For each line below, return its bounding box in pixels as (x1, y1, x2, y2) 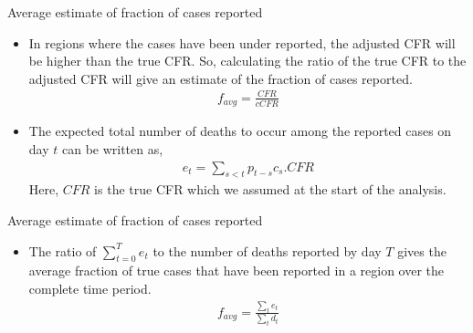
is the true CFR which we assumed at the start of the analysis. (94, 180, 447, 199)
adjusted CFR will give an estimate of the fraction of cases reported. (28, 68, 413, 88)
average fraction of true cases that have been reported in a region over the (28, 261, 445, 280)
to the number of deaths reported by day (152, 241, 382, 260)
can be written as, (61, 139, 163, 158)
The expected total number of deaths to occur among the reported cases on (28, 121, 452, 140)
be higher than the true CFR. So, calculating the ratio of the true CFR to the (28, 51, 467, 70)
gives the (397, 241, 447, 260)
